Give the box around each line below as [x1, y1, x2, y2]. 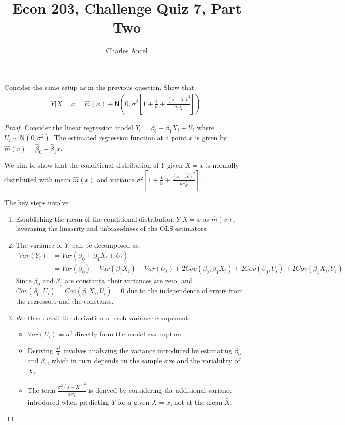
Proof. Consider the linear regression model [4, 122, 133, 132]
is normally [206, 160, 239, 170]
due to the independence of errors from [126, 285, 243, 296]
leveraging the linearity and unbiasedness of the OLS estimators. [16, 223, 208, 233]
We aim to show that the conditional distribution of [4, 160, 159, 170]
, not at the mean [170, 396, 223, 407]
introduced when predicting [27, 396, 109, 407]
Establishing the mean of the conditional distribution [16, 213, 174, 224]
